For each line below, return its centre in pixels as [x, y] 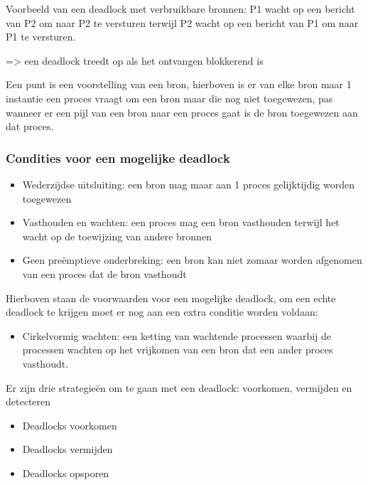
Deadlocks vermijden [67, 449]
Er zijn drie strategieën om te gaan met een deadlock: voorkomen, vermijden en [179, 387]
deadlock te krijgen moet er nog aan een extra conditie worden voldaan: [162, 312]
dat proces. [30, 126]
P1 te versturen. [41, 37]
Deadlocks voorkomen [70, 425]
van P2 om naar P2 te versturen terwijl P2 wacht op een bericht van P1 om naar [182, 22]
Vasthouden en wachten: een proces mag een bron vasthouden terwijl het [181, 222]
